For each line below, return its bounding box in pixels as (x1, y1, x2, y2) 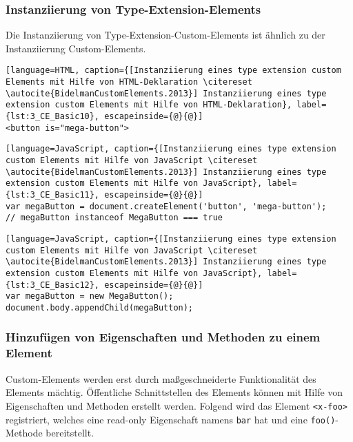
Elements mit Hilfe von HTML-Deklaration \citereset (6, 77, 252, 87)
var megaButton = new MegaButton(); (6, 291, 174, 302)
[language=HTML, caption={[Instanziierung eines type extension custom (6, 65, 341, 76)
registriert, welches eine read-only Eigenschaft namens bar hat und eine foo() (6, 412, 336, 426)
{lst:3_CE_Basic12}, (6, 280, 100, 290)
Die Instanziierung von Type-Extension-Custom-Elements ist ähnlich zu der (6, 28, 325, 42)
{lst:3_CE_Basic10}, (6, 112, 100, 122)
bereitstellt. (46, 425, 94, 440)
